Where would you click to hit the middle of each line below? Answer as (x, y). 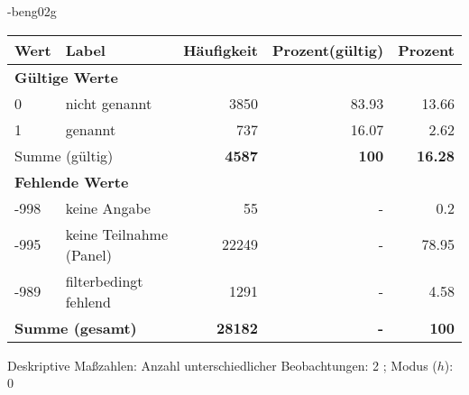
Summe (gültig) (64, 155)
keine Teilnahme (116, 234)
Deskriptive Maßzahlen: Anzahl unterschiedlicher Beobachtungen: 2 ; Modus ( (222, 365)
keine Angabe (108, 207)
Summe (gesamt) (76, 327)
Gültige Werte (66, 77)
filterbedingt (104, 280)
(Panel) (89, 254)
